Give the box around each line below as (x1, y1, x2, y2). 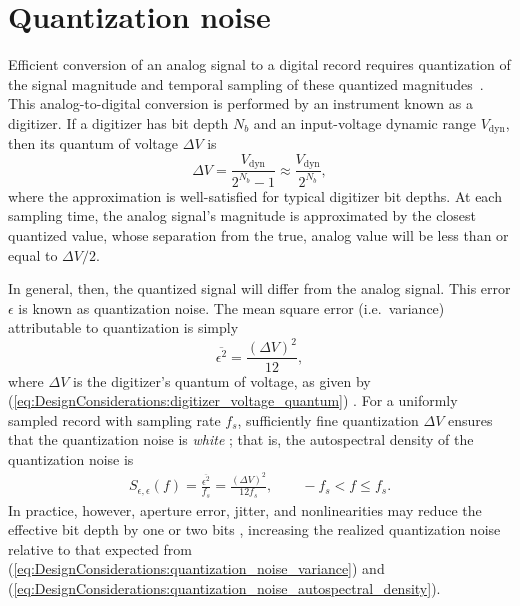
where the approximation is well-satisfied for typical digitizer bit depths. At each (8, 185, 502, 206)
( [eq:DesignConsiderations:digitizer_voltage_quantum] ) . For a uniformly (8, 390, 458, 411)
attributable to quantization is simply (8, 317, 239, 338)
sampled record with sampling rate (8, 409, 221, 430)
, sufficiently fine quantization (237, 409, 419, 430)
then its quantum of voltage (8, 133, 179, 154)
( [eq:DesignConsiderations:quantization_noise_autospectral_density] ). (8, 577, 441, 598)
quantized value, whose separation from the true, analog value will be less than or (8, 224, 509, 245)
